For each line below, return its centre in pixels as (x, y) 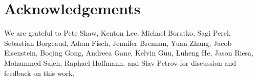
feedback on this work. (39, 73)
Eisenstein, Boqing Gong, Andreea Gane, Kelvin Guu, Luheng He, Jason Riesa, (129, 53)
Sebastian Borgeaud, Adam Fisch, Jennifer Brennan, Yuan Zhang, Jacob (118, 43)
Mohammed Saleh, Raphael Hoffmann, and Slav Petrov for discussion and (120, 62)
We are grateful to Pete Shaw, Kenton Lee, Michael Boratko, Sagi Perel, (117, 33)
